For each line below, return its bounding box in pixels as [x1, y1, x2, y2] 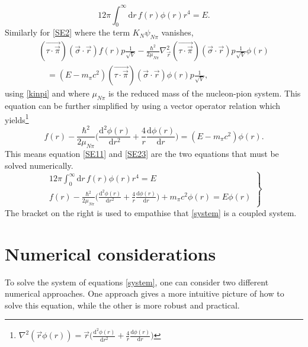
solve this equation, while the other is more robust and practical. [5, 298, 240, 311]
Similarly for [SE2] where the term [5, 26, 130, 38]
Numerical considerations [5, 241, 216, 265]
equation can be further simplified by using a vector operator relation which [5, 99, 281, 111]
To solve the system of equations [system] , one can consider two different [5, 275, 269, 288]
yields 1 [5, 111, 29, 126]
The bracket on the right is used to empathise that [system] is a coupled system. [5, 206, 297, 219]
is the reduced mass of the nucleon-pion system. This [108, 87, 301, 99]
